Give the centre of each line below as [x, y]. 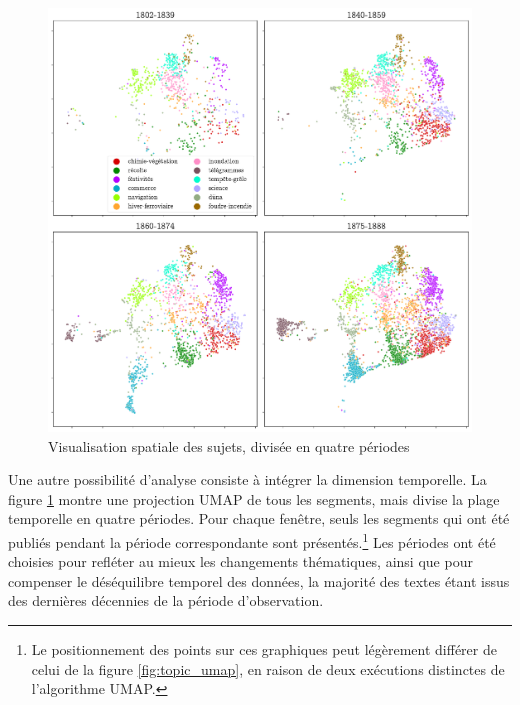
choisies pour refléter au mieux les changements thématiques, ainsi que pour [240, 561]
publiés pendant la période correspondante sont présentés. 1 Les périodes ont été [252, 540]
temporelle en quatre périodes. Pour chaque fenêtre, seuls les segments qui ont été [259, 518]
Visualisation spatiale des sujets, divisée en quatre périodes [229, 445]
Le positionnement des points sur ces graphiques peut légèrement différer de [264, 649]
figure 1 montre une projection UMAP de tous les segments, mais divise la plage [254, 498]
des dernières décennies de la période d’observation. [166, 600]
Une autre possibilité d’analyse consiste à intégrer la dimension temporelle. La [247, 479]
